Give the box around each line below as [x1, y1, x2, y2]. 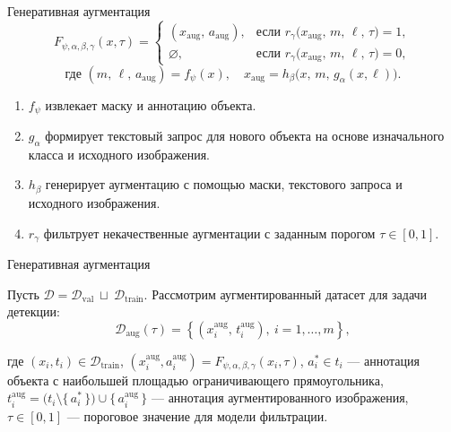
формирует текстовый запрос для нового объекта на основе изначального [45, 126, 445, 145]
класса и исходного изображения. [28, 144, 210, 163]
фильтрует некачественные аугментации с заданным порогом [43, 223, 376, 242]
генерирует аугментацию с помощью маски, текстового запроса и [45, 175, 403, 194]
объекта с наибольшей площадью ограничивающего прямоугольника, [7, 370, 384, 389]
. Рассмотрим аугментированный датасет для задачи [143, 284, 428, 303]
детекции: [7, 302, 60, 321]
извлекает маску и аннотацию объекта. [45, 95, 256, 114]
